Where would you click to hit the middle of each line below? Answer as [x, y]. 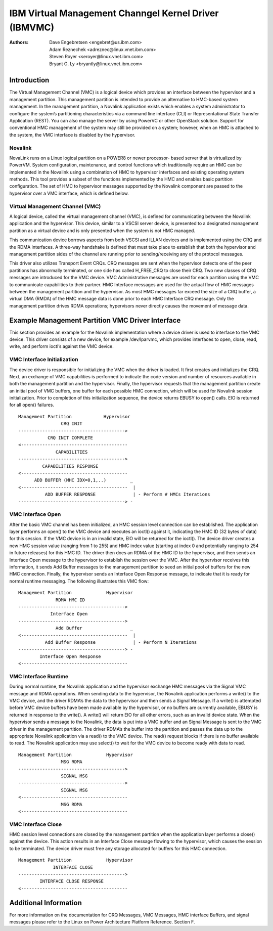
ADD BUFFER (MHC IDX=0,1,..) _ [84, 480]
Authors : [19, 42]
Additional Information [45, 903]
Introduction [29, 80]
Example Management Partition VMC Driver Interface [95, 320]
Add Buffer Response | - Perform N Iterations [121, 642]
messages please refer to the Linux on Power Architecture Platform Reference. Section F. [102, 922]
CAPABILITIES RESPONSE [70, 466]
